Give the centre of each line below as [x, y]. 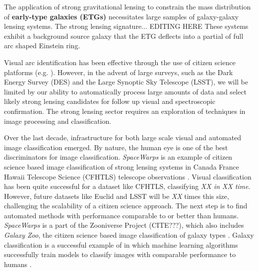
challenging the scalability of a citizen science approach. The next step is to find [126, 206]
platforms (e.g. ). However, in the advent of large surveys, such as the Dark [119, 72]
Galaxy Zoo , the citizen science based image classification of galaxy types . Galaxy [129, 235]
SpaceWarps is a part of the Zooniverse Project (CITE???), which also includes [124, 225]
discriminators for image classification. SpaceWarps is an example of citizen [118, 157]
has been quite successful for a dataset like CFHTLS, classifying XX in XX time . [127, 186]
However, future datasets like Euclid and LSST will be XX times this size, [117, 196]
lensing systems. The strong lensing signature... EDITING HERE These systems [126, 26]
